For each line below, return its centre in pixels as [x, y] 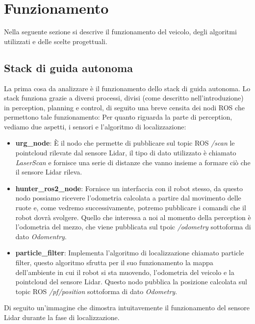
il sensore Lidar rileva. [49, 172]
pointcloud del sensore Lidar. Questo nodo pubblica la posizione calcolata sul [131, 282]
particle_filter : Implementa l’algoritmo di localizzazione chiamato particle [130, 253]
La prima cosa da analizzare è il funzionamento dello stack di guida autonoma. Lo [127, 88]
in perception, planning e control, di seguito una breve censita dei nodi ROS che [124, 107]
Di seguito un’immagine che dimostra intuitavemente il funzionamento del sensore [127, 308]
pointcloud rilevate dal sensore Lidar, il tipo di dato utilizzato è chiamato [126, 153]
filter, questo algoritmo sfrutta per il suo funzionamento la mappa [114, 262]
